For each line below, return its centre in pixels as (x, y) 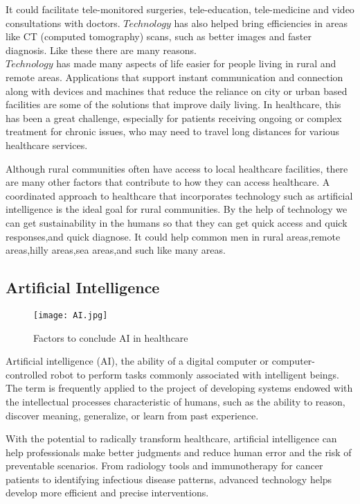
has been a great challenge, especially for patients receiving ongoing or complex (174, 118)
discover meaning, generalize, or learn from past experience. (132, 415)
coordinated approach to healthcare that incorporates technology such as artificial (179, 195)
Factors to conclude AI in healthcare (111, 337)
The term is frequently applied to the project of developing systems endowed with (179, 388)
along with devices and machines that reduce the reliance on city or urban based (177, 90)
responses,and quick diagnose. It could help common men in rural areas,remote (173, 236)
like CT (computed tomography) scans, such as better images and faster (159, 36)
